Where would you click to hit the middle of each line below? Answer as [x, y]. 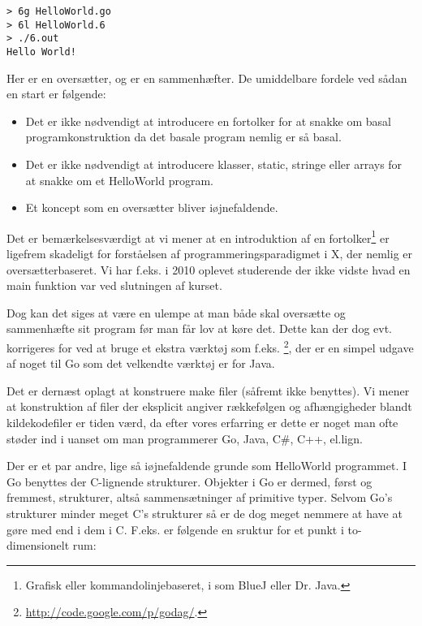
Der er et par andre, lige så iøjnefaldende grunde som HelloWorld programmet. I [207, 466]
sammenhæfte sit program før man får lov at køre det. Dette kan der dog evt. [200, 328]
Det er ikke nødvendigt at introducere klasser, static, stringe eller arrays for [214, 164]
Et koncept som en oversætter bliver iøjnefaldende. [152, 207]
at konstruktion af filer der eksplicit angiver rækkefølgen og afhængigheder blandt [209, 406]
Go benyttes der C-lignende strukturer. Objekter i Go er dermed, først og [189, 481]
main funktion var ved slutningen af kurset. [114, 285]
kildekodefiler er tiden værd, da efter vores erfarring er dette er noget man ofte [202, 423]
